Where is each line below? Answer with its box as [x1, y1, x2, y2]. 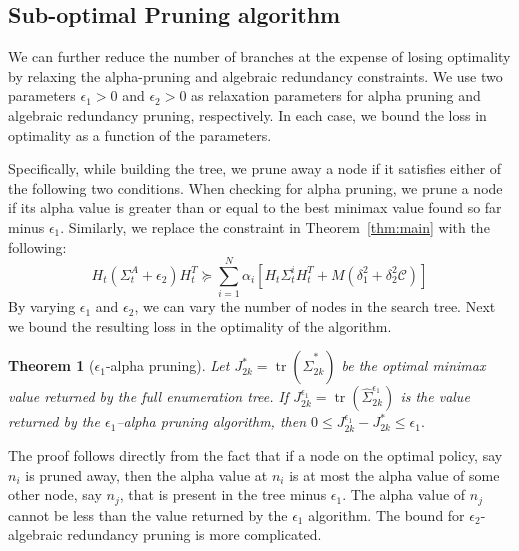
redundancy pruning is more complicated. [67, 524, 322, 545]
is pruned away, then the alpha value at [25, 464, 268, 485]
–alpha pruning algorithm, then [116, 411, 307, 432]
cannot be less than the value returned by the [8, 504, 288, 525]
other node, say [8, 484, 102, 505]
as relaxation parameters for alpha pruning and [191, 85, 481, 106]
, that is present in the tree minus [119, 484, 327, 505]
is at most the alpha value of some [289, 464, 500, 485]
